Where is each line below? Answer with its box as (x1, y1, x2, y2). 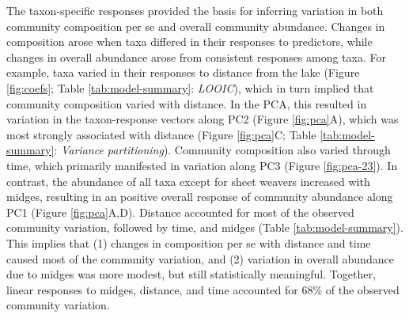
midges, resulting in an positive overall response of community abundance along (6, 188, 393, 205)
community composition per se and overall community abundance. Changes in (6, 17, 385, 34)
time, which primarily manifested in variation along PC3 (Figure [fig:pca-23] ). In (6, 157, 398, 173)
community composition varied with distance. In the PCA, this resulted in (6, 95, 367, 112)
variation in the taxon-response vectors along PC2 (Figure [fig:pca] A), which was (6, 111, 399, 127)
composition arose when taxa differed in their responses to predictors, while (6, 33, 373, 50)
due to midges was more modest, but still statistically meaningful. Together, (6, 266, 376, 282)
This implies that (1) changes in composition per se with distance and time (6, 234, 371, 251)
